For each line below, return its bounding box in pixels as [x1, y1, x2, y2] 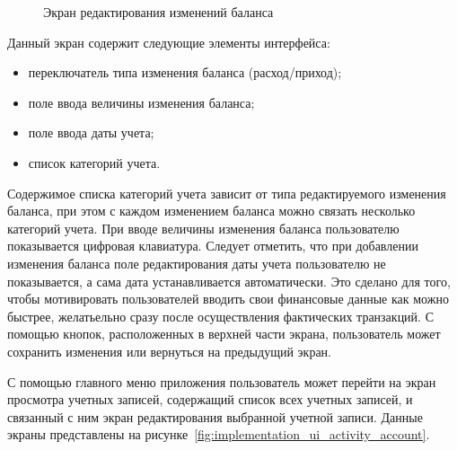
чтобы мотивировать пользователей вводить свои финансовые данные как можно [7, 289, 449, 308]
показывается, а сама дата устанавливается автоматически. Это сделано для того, [7, 271, 451, 290]
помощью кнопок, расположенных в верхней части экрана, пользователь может [7, 324, 441, 343]
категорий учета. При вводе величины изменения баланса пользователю [7, 218, 400, 237]
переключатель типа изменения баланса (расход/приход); [28, 63, 342, 82]
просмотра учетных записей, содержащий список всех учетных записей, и [7, 390, 413, 409]
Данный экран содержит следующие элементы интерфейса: [7, 32, 330, 51]
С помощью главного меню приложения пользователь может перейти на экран [7, 372, 436, 391]
